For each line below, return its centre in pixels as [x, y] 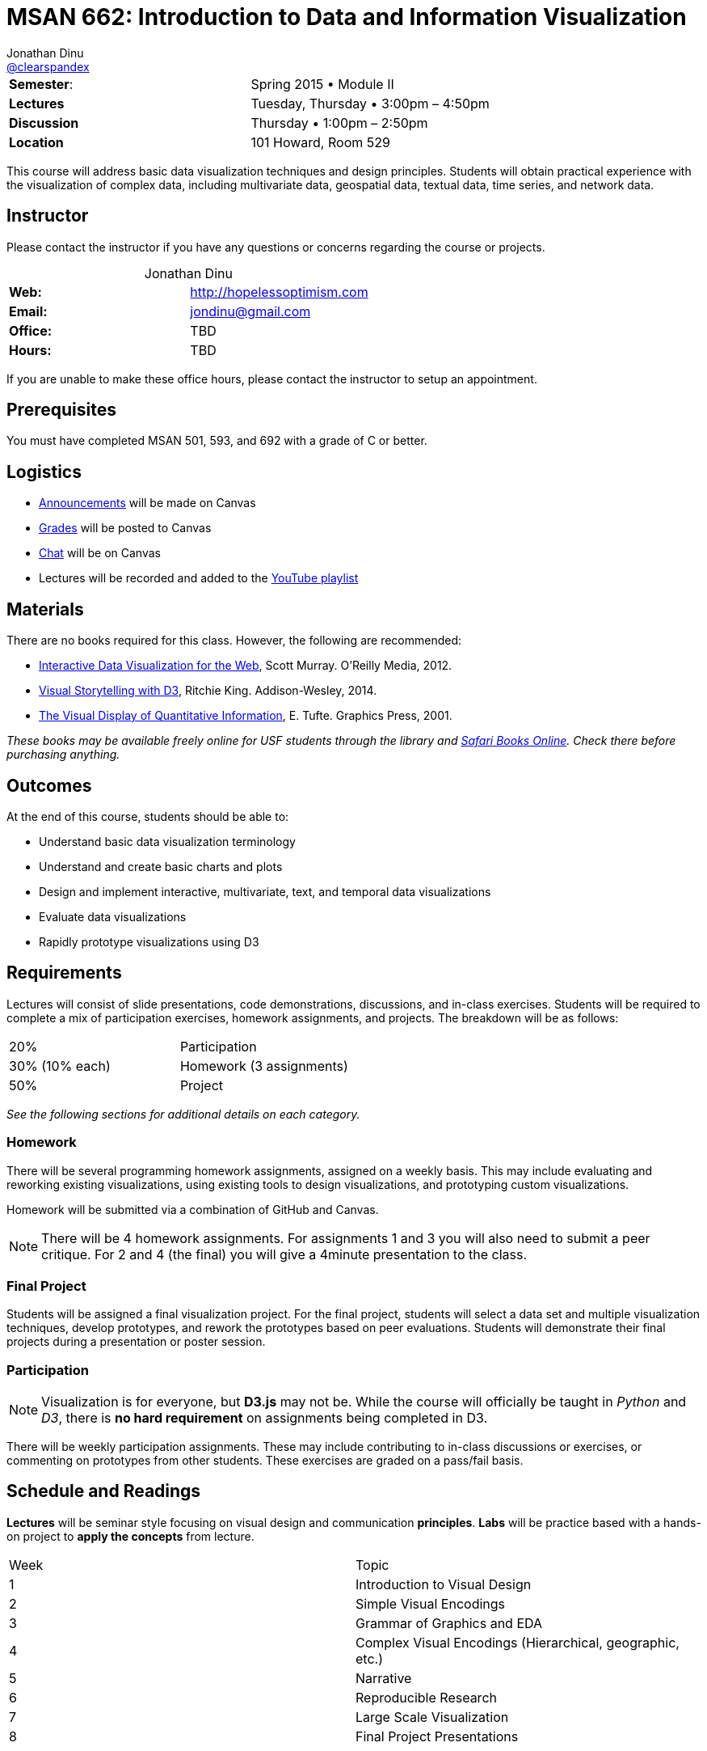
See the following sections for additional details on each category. [183, 1114]
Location [36, 142]
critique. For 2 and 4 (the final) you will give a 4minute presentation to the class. [284, 1254]
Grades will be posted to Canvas [125, 528]
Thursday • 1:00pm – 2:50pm [339, 123]
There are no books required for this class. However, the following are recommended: [234, 641]
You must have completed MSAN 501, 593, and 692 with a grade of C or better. [217, 441]
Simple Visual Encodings [431, 1603]
